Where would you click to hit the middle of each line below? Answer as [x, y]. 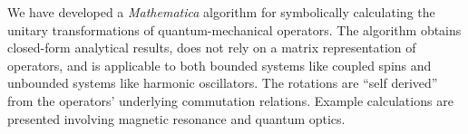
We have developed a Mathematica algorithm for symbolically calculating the [221, 12]
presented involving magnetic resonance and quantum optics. [176, 118]
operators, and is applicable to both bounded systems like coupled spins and [219, 65]
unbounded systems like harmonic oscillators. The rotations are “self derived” [223, 83]
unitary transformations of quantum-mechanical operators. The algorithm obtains [234, 29]
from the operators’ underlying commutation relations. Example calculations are [230, 100]
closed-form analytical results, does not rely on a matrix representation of [212, 48]
